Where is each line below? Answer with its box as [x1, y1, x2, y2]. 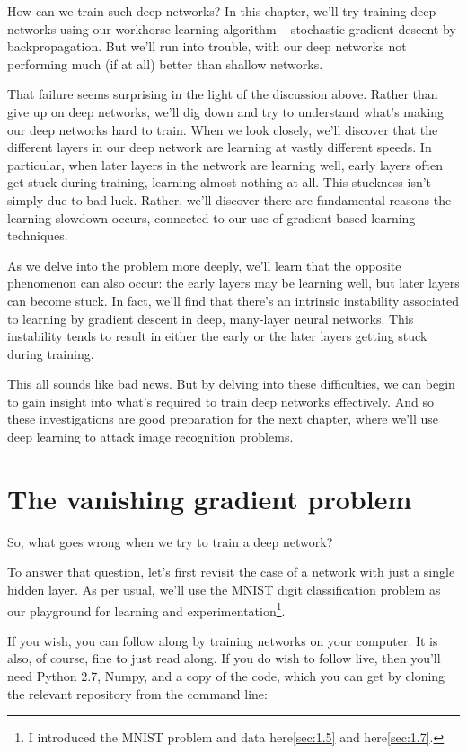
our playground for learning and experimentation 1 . [7, 598, 286, 620]
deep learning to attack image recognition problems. [7, 427, 294, 446]
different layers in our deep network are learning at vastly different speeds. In [7, 138, 432, 157]
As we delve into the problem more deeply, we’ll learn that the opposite [7, 255, 401, 274]
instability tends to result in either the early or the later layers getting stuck [7, 327, 427, 345]
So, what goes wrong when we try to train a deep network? [7, 532, 333, 551]
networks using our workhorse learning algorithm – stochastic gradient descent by [7, 19, 456, 38]
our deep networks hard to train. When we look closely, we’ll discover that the [7, 120, 438, 139]
